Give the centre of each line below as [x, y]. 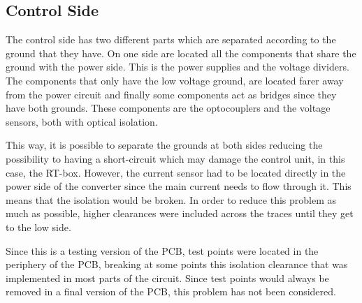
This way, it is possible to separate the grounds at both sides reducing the [164, 145]
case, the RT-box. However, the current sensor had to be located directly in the [176, 172]
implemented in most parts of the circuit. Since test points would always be [167, 278]
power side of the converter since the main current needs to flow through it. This [179, 186]
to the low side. [38, 227]
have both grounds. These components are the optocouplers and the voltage [168, 108]
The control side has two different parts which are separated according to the [171, 39]
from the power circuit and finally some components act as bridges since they [171, 94]
